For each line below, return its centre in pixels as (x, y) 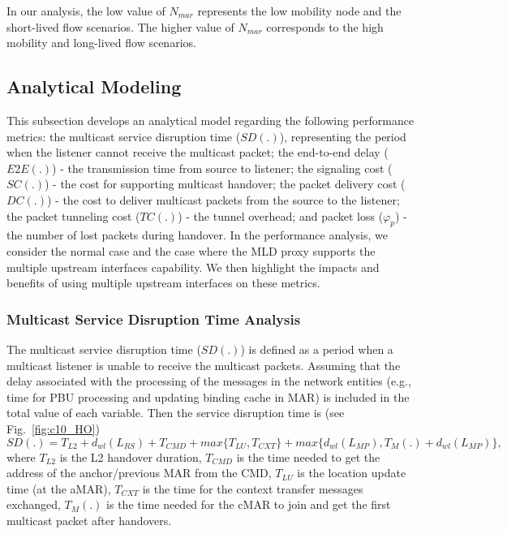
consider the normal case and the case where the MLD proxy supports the (191, 250)
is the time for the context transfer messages (253, 488)
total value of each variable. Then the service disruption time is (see (176, 413)
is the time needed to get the (308, 456)
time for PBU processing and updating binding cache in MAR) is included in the (208, 396)
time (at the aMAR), (59, 488)
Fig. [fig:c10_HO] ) (53, 428)
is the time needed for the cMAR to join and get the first (249, 504)
